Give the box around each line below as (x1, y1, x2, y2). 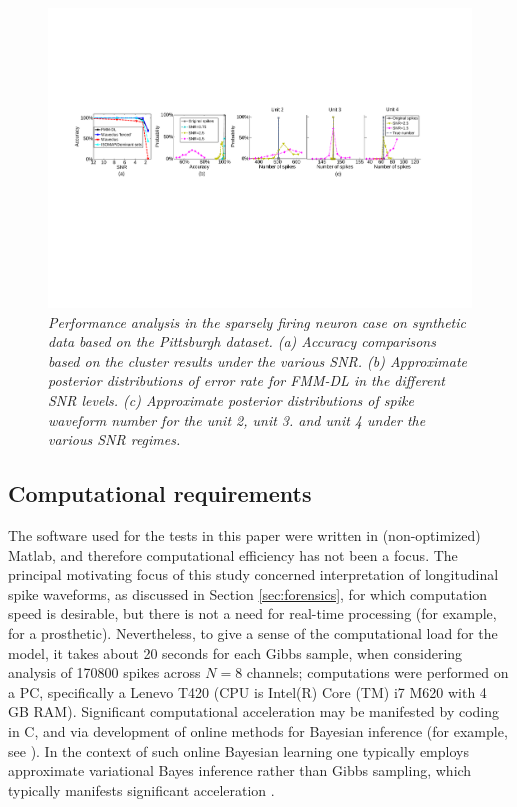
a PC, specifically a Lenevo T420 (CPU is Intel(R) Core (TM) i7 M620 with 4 (8, 681, 487, 702)
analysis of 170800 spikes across (8, 662, 201, 683)
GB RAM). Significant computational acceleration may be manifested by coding (8, 701, 500, 722)
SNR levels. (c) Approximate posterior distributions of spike (48, 390, 414, 411)
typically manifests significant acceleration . (8, 779, 275, 800)
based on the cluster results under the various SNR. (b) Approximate (48, 350, 467, 371)
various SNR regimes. (48, 429, 181, 450)
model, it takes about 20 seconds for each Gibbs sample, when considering (8, 642, 463, 663)
